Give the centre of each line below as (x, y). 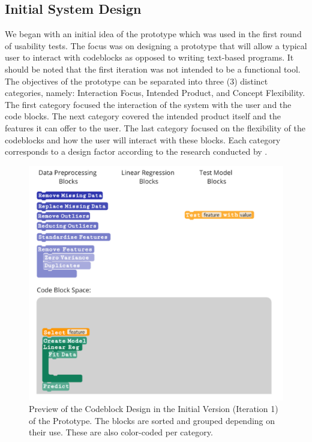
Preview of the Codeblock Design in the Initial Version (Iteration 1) (154, 409)
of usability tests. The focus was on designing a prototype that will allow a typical (156, 45)
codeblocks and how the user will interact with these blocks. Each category (143, 139)
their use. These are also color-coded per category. (121, 432)
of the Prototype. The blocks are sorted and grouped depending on (152, 420)
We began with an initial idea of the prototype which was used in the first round (153, 34)
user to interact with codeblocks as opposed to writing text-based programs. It (149, 57)
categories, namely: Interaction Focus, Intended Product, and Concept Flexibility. (155, 93)
